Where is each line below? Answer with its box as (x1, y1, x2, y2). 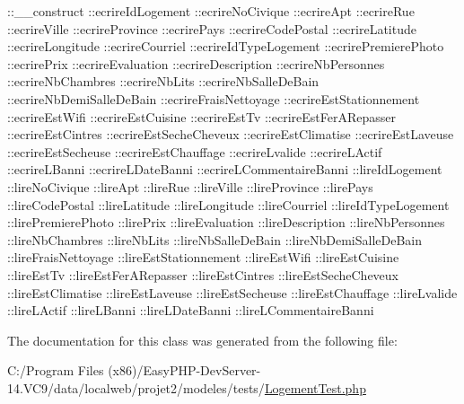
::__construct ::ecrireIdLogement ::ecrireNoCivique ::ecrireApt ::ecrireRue (7, 2, 415, 20)
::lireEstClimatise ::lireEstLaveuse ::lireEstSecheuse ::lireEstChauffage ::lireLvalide (7, 283, 458, 302)
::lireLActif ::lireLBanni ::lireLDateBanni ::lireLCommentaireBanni (7, 301, 374, 320)
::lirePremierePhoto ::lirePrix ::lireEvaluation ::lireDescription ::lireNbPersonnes (7, 213, 445, 232)
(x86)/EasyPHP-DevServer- (108, 361, 261, 380)
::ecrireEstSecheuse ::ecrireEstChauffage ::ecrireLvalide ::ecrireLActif (7, 142, 382, 161)
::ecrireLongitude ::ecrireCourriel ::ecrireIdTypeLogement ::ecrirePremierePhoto (7, 37, 444, 56)
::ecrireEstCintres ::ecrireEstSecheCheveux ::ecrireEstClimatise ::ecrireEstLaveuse (7, 125, 454, 144)
